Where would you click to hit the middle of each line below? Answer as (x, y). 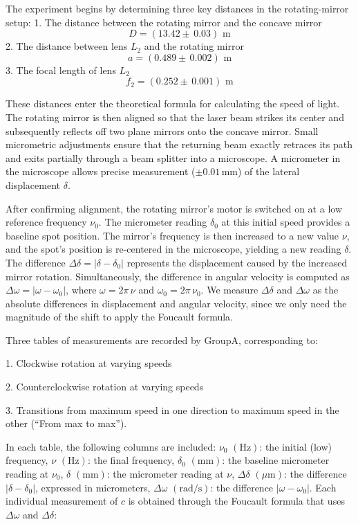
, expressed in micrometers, (93, 487)
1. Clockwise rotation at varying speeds (89, 363)
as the (326, 290)
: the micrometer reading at (165, 474)
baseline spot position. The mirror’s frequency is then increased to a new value (172, 235)
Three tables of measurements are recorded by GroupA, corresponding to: (162, 340)
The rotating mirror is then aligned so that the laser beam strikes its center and (175, 117)
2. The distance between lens (67, 46)
